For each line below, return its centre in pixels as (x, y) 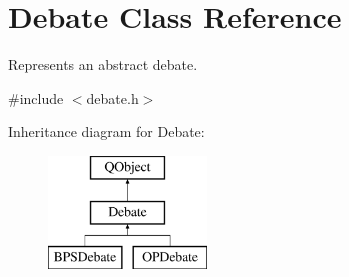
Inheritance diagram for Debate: (106, 131)
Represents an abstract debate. (103, 64)
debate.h (112, 97)
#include (36, 97)
